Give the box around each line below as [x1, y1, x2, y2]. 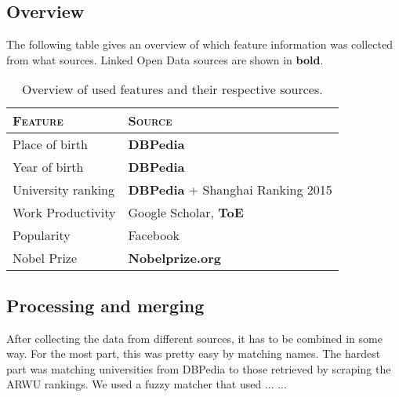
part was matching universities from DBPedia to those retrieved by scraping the [6, 360, 391, 377]
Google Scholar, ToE [128, 203, 244, 222]
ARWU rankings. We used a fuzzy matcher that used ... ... [6, 376, 287, 392]
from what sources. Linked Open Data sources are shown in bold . [6, 51, 324, 67]
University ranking [13, 180, 114, 199]
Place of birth [13, 135, 88, 154]
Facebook [128, 226, 180, 245]
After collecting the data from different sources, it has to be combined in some [6, 330, 383, 346]
